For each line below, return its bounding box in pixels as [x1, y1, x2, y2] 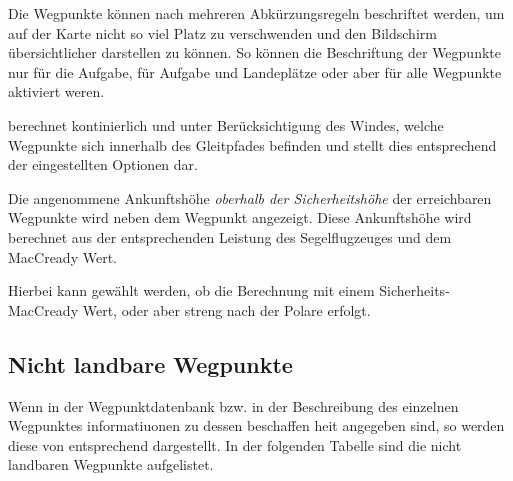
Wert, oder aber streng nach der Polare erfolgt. [82, 299, 371, 320]
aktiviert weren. [8, 81, 105, 102]
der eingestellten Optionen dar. [8, 154, 198, 175]
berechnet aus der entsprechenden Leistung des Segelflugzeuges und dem [8, 226, 452, 247]
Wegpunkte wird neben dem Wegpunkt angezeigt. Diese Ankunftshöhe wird [8, 207, 472, 228]
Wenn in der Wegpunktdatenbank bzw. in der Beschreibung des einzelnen [8, 395, 459, 416]
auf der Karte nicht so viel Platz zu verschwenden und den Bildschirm [8, 22, 437, 43]
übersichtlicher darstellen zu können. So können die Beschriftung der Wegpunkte [8, 42, 501, 63]
